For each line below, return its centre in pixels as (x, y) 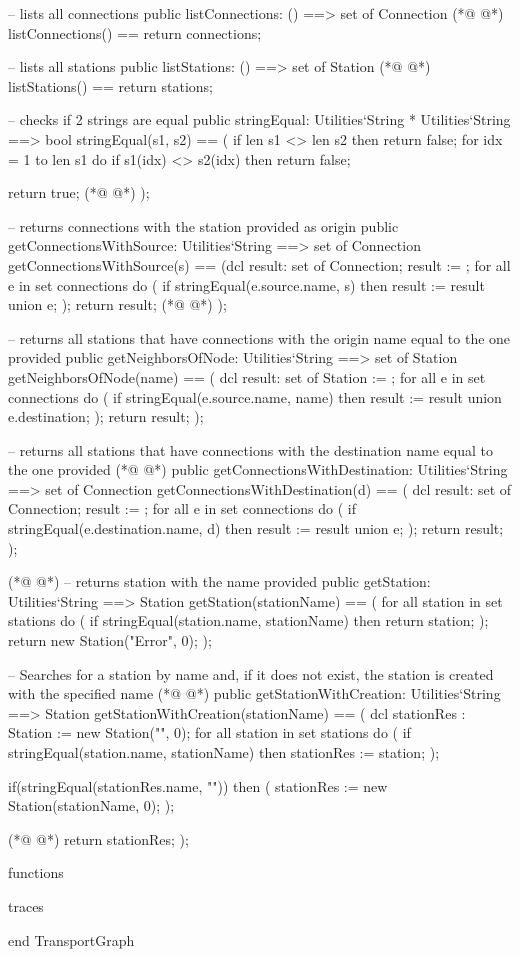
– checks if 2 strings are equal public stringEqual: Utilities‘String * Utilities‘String (259, 119)
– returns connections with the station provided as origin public (203, 225)
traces (26, 905)
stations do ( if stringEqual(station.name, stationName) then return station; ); (248, 620)
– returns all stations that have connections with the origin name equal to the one (259, 337)
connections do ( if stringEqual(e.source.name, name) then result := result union (255, 396)
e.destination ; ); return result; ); (106, 416)
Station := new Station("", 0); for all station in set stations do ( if (209, 732)
